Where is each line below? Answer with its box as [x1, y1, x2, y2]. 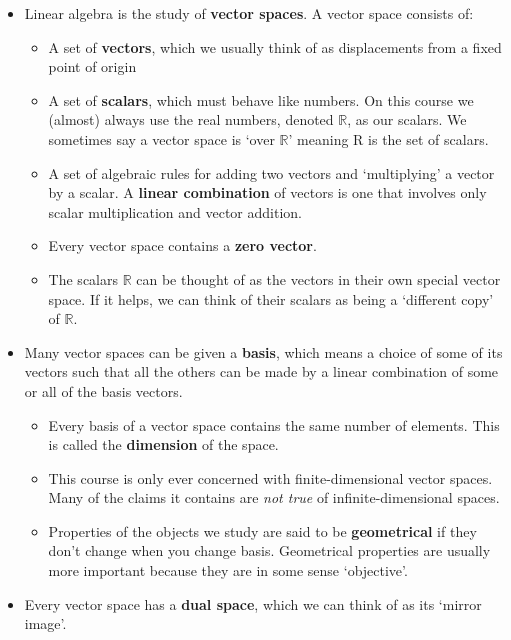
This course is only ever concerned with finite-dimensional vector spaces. [48, 467, 493, 488]
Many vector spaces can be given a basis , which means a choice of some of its [24, 341, 503, 362]
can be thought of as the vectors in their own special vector [136, 268, 501, 289]
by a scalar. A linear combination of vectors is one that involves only [48, 182, 487, 203]
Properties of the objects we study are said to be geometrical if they [48, 520, 477, 541]
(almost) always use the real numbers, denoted [48, 109, 334, 130]
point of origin [48, 56, 137, 77]
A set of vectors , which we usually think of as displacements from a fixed [48, 36, 502, 57]
